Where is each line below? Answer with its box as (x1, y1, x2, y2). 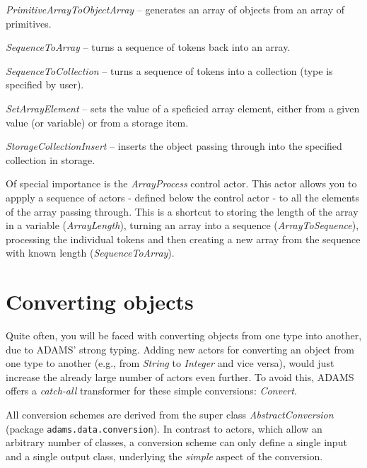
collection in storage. (6, 152, 95, 167)
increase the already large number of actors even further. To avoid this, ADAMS (6, 369, 354, 384)
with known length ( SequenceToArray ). (6, 245, 175, 260)
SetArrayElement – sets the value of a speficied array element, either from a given (6, 100, 360, 115)
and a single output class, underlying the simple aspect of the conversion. (6, 448, 323, 463)
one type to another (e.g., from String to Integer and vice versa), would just (6, 356, 334, 370)
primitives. (6, 16, 52, 30)
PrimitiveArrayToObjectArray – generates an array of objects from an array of (6, 2, 345, 16)
